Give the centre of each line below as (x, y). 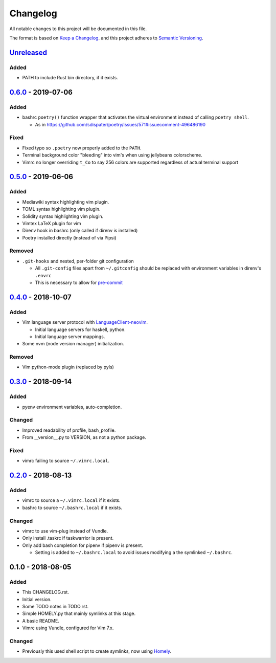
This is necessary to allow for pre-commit (79, 282)
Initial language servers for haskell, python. (80, 329)
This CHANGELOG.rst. (45, 592)
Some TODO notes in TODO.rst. (55, 607)
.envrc (43, 275)
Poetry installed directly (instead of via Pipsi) (69, 237)
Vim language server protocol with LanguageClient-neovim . (85, 322)
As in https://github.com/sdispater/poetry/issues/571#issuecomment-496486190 (120, 124)
